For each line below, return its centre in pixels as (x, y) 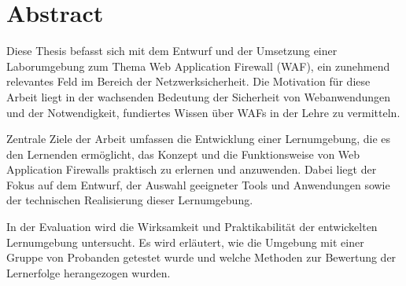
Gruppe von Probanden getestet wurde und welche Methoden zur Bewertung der (201, 257)
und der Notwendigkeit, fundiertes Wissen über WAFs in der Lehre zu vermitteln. (203, 112)
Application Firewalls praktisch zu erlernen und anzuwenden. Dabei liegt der (192, 169)
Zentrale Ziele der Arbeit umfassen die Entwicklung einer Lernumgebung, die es (199, 139)
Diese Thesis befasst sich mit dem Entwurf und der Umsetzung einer (172, 51)
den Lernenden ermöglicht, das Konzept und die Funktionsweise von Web (183, 154)
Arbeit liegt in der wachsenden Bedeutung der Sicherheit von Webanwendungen (199, 96)
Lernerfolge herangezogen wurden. (89, 272)
